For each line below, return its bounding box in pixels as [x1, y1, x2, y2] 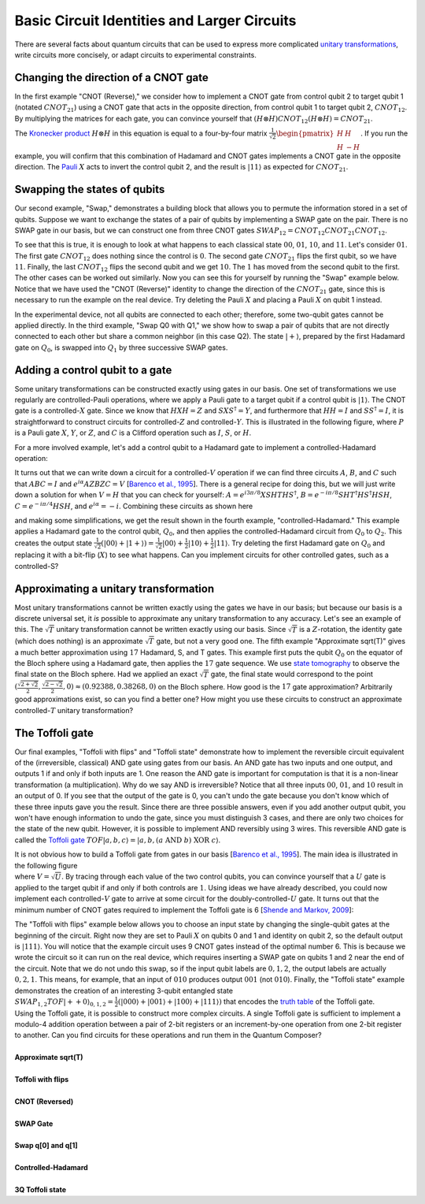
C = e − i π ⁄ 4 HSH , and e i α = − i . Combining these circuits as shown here [14, 500, 253, 511]
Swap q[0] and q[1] [14, 1141, 78, 1150]
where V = [14, 871, 50, 881]
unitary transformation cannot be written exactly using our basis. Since [56, 625, 286, 634]
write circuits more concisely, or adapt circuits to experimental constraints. [14, 50, 257, 59]
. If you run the [360, 128, 408, 138]
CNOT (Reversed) [14, 1096, 74, 1106]
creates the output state [14, 538, 93, 548]
